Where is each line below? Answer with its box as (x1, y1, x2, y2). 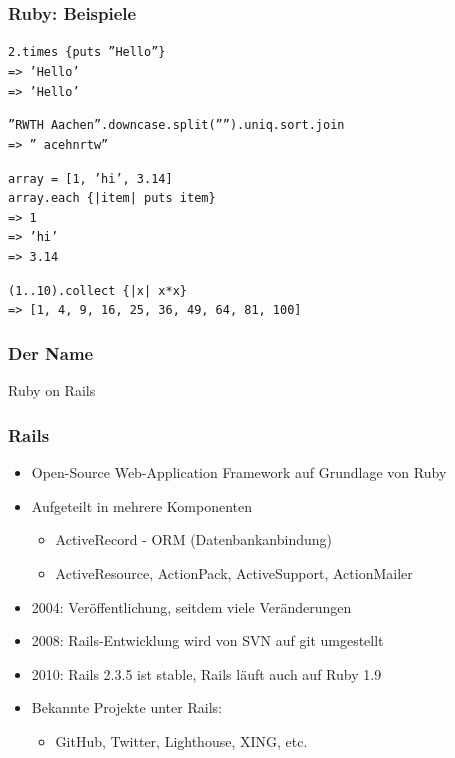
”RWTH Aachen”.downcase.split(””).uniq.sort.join (8, 118, 345, 133)
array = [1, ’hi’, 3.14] (8, 171, 173, 186)
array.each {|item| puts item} (8, 191, 216, 206)
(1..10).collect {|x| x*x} (8, 283, 187, 298)
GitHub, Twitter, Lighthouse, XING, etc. (55, 730, 308, 751)
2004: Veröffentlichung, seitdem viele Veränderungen (31, 596, 352, 617)
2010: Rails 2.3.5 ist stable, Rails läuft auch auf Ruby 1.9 (31, 663, 382, 684)
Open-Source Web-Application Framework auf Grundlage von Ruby (31, 462, 447, 483)
